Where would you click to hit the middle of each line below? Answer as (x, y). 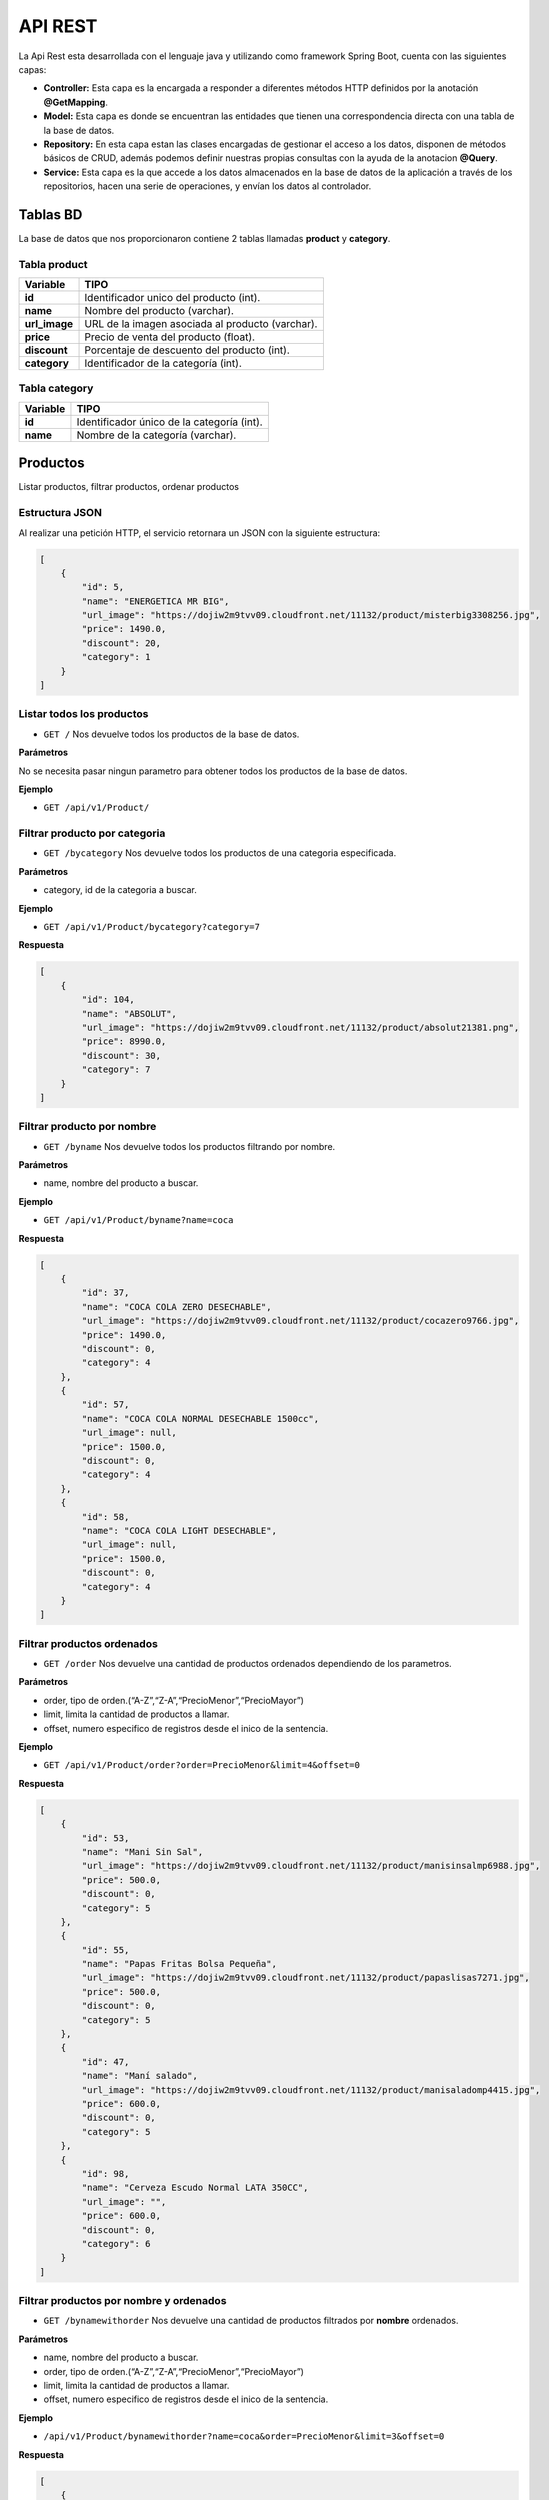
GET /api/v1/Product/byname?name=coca (138, 1220)
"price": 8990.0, (124, 1041)
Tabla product (53, 264)
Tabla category (56, 388)
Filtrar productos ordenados (88, 1643)
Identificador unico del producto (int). (172, 298)
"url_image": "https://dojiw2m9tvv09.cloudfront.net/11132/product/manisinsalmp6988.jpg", (311, 1866)
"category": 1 (116, 657)
